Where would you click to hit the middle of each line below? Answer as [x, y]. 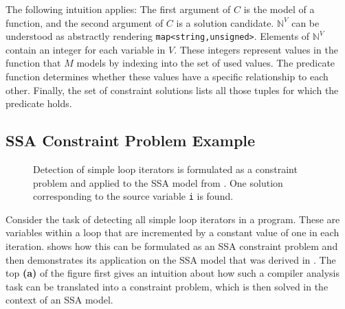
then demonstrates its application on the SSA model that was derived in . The [171, 259]
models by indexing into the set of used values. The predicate [206, 63]
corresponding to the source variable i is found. [133, 196]
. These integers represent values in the [256, 49]
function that [33, 63]
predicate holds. [39, 103]
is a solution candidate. [225, 22]
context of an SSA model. [59, 300]
